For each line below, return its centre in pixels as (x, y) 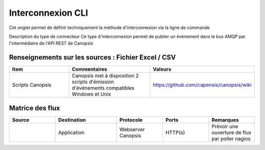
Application (71, 132)
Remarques (225, 120)
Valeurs (162, 69)
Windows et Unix (92, 94)
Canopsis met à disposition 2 (106, 76)
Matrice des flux (35, 108)
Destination (72, 120)
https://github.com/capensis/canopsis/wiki (202, 85)
